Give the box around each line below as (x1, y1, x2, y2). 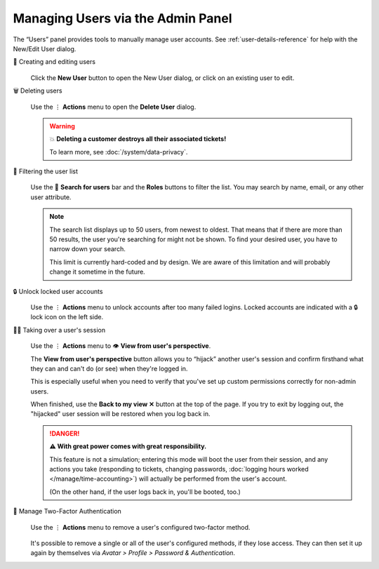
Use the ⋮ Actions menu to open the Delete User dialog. (30, 102, 197, 111)
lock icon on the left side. (30, 313, 104, 321)
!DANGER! (49, 429, 80, 438)
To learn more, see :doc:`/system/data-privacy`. (49, 147, 188, 156)
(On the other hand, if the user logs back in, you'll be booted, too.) (49, 488, 241, 496)
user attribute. (30, 193, 72, 201)
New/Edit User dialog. (13, 44, 77, 53)
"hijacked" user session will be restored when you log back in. (30, 410, 211, 418)
